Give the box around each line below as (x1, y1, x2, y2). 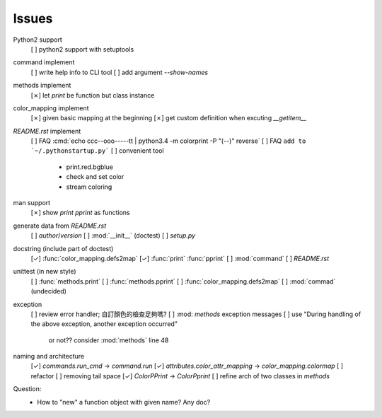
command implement (13, 58, 75, 66)
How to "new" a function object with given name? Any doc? (37, 397, 211, 406)
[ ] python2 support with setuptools (30, 45, 134, 53)
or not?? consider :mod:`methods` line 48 (48, 336, 169, 344)
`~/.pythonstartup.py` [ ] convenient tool (30, 146, 164, 155)
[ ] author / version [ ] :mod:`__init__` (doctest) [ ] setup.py (30, 231, 196, 240)
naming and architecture (13, 352, 85, 361)
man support (13, 199, 51, 207)
